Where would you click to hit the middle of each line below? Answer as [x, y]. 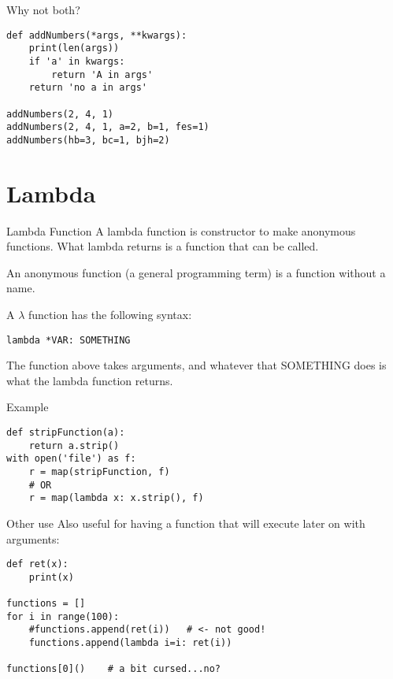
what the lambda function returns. [90, 380]
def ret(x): [37, 564]
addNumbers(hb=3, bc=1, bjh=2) [88, 140]
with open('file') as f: [71, 459]
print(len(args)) [74, 48]
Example [28, 407]
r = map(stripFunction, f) [99, 472]
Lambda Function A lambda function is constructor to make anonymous [181, 230]
